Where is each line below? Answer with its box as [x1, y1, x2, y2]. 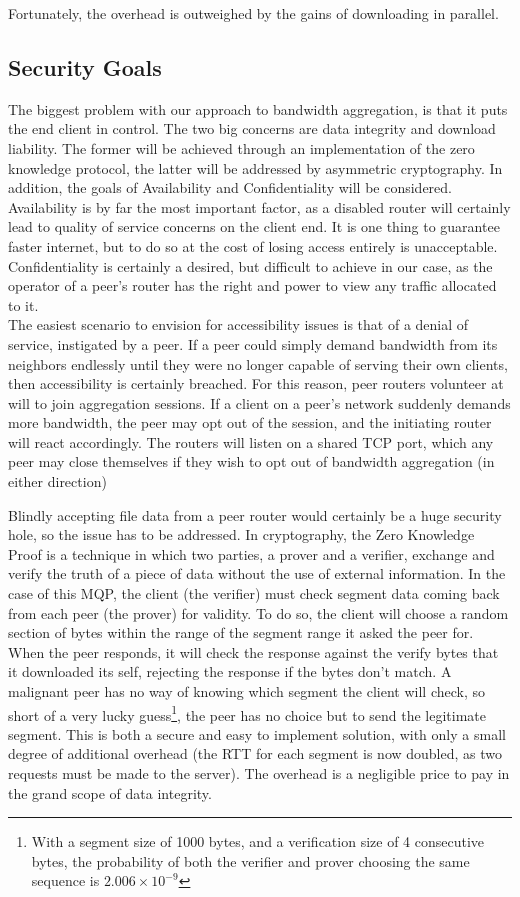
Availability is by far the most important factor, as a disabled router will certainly [8, 196, 511, 217]
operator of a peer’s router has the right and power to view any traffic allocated [8, 275, 497, 296]
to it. [8, 294, 39, 315]
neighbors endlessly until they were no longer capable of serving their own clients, [8, 353, 508, 374]
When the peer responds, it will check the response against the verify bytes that [8, 641, 499, 662]
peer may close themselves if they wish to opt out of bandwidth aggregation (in [8, 451, 495, 472]
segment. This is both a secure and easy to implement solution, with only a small [8, 723, 506, 744]
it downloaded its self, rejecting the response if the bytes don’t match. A [8, 661, 452, 682]
